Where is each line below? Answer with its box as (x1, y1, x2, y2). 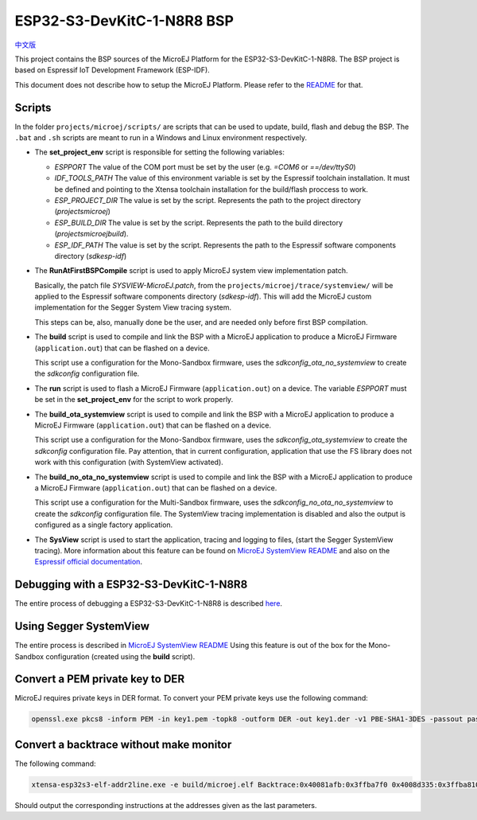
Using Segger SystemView (14, 619, 150, 633)
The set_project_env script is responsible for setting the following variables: (34, 147, 285, 157)
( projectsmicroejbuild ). (54, 229, 129, 239)
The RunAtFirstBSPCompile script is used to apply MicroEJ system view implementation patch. (34, 266, 348, 275)
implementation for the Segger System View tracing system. (34, 303, 232, 312)
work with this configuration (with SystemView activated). (34, 458, 224, 467)
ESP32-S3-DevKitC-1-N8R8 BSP (14, 12, 235, 29)
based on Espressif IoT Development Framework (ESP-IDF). (14, 65, 210, 75)
